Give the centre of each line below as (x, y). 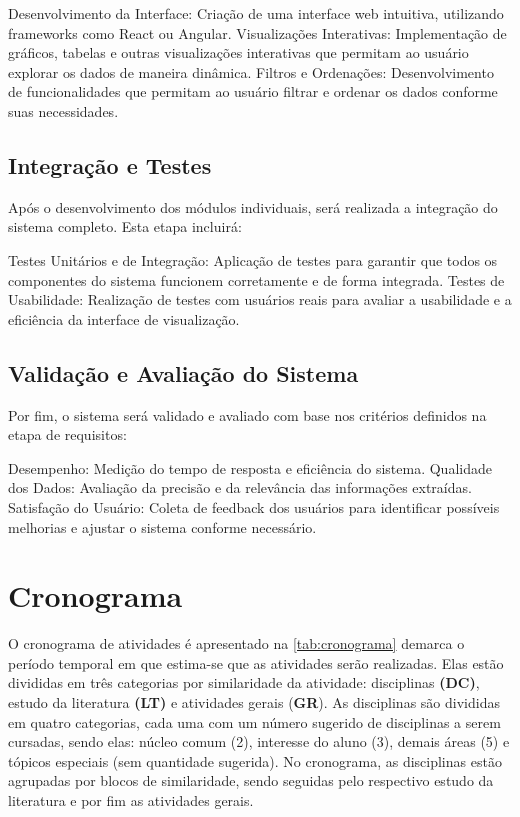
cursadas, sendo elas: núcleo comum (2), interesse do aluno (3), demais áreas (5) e (259, 741)
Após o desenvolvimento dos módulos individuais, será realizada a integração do (253, 206)
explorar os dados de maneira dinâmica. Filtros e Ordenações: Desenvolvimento (251, 71)
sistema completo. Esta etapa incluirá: (125, 226)
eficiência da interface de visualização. (124, 318)
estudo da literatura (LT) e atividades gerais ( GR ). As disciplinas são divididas (254, 702)
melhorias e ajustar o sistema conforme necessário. (162, 526)
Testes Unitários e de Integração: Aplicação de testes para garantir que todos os (253, 259)
